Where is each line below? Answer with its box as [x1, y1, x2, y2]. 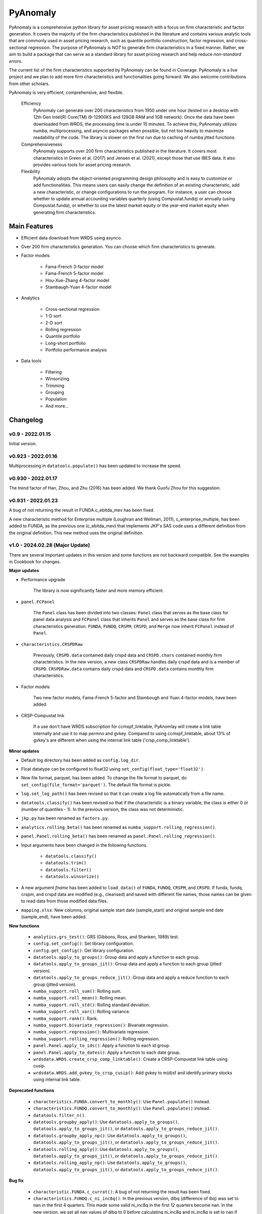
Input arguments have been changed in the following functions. [21, 842, 148, 848]
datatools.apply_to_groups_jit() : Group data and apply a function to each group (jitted [33, 961, 222, 967]
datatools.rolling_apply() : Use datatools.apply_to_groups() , [33, 1146, 180, 1152]
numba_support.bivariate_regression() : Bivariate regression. [33, 1022, 169, 1028]
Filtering [45, 369, 62, 375]
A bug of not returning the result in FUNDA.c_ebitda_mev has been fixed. [9, 507, 155, 513]
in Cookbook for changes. [9, 559, 61, 565]
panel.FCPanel [21, 599, 55, 605]
